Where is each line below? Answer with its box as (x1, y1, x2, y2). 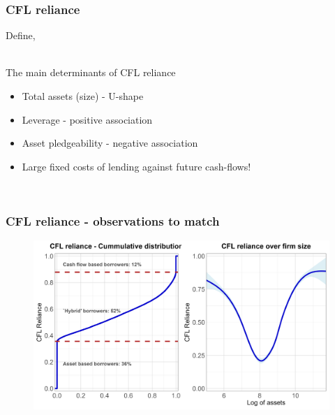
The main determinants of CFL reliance (6, 65, 176, 80)
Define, (6, 28, 36, 43)
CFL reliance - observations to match (6, 212, 220, 229)
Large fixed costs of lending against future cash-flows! (22, 159, 251, 173)
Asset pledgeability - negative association (22, 136, 198, 150)
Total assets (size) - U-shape (22, 89, 144, 103)
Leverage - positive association (22, 112, 153, 126)
